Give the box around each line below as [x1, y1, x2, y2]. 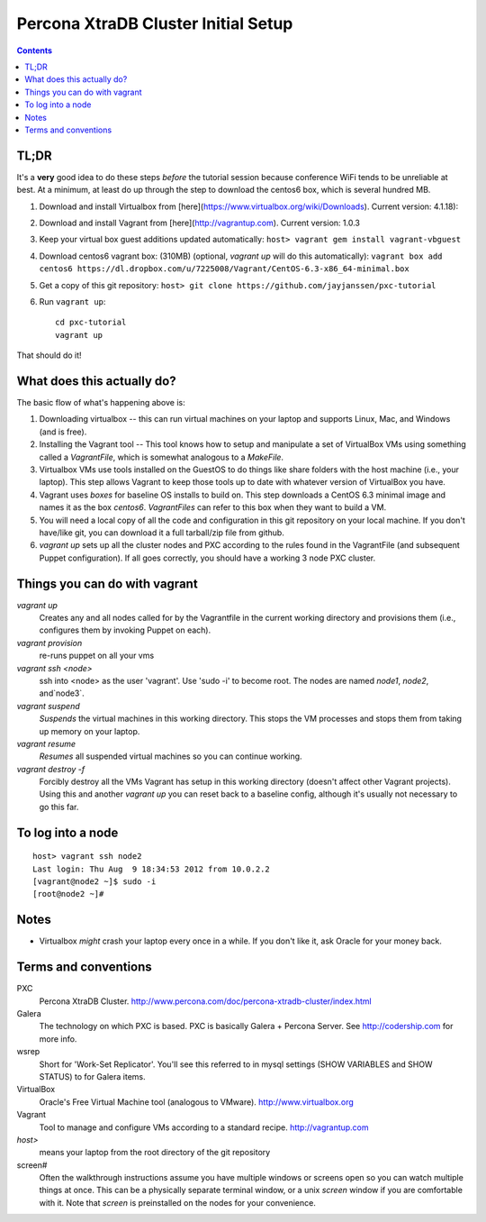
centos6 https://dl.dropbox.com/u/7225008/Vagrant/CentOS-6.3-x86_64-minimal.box [39, 264, 409, 274]
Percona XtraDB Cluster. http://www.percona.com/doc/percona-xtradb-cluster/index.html [39, 996, 373, 1007]
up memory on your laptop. [39, 725, 140, 736]
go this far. [39, 801, 79, 812]
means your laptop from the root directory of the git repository [39, 1147, 271, 1158]
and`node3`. [39, 688, 85, 698]
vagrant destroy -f [16, 763, 85, 774]
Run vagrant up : [39, 296, 106, 306]
